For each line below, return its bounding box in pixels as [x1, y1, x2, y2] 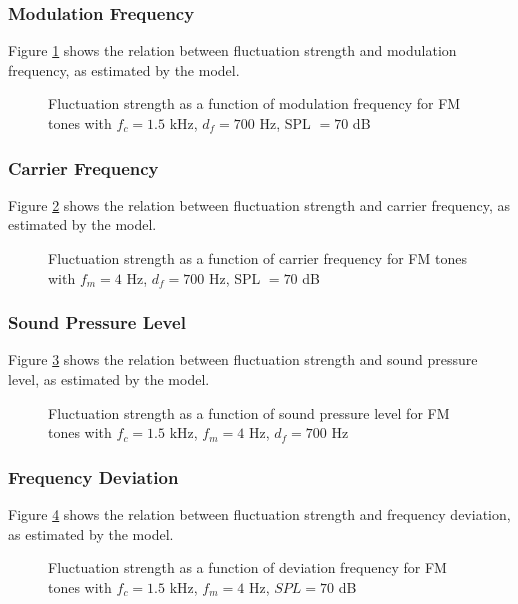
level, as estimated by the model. [8, 369, 210, 389]
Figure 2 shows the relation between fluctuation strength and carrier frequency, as [8, 194, 511, 215]
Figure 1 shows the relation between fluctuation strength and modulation [8, 40, 457, 61]
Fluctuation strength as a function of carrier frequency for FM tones [48, 248, 467, 268]
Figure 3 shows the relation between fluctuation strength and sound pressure [8, 349, 478, 370]
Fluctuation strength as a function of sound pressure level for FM [48, 402, 450, 423]
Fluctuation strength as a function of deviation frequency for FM [48, 557, 447, 578]
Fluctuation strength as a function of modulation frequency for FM [48, 93, 461, 114]
